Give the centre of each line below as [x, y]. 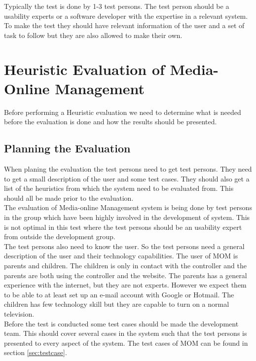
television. [19, 313]
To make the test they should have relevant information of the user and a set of [124, 25]
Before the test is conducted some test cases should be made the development [121, 323]
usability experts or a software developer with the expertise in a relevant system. [126, 16]
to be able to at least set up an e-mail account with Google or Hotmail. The [119, 294]
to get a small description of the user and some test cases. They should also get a [127, 178]
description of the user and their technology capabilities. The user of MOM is [121, 256]
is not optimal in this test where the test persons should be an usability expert [123, 227]
